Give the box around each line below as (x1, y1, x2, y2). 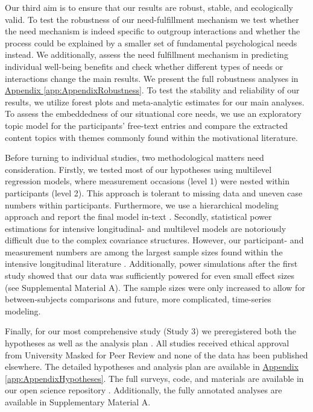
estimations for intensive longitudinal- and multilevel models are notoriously (5, 222, 286, 234)
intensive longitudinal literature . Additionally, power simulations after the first (5, 257, 298, 270)
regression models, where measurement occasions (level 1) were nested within (5, 175, 289, 187)
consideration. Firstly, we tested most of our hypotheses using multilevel (5, 163, 272, 175)
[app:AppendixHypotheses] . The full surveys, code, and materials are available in (5, 372, 304, 384)
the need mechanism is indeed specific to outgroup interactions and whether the (5, 25, 300, 37)
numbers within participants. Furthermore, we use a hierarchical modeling (5, 198, 279, 211)
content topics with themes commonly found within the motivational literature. (5, 131, 298, 143)
